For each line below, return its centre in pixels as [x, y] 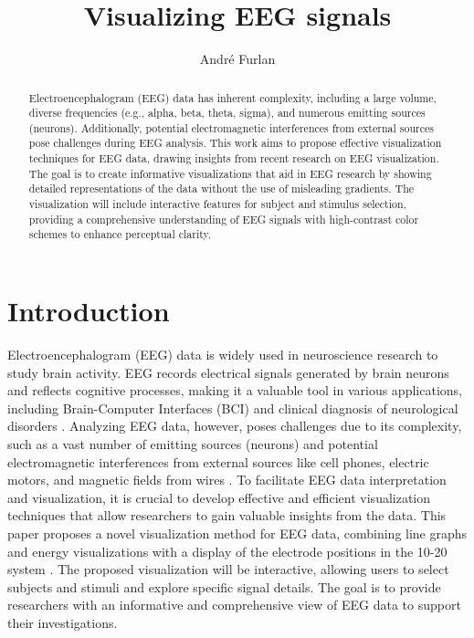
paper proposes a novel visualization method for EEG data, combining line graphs [237, 533]
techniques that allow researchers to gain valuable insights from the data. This [227, 515]
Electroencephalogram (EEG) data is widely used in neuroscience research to [223, 355]
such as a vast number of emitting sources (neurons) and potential [193, 443]
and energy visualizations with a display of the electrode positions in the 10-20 [227, 551]
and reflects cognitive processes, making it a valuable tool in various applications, [235, 390]
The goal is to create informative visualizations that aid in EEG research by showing [230, 173]
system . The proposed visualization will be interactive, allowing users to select [228, 569]
